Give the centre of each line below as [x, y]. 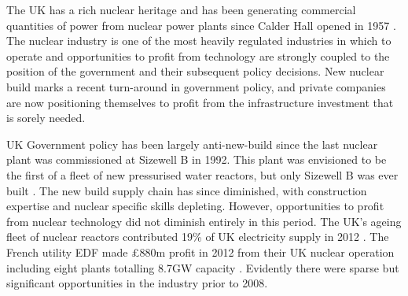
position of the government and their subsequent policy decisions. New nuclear [195, 71]
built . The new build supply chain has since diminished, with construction [187, 190]
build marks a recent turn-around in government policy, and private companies [196, 86]
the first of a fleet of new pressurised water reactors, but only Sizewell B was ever [202, 174]
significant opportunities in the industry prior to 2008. [137, 283]
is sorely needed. [46, 118]
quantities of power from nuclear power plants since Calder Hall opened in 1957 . [201, 25]
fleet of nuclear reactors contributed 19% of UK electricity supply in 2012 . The [198, 237]
